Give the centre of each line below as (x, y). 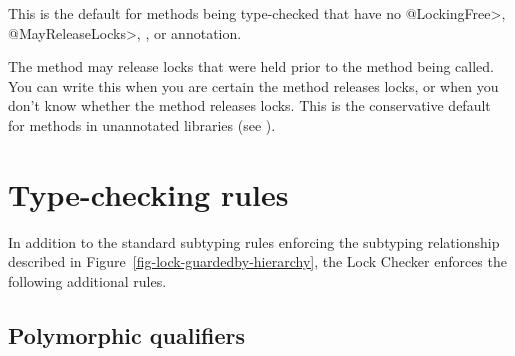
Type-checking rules (148, 193)
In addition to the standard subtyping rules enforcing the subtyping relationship (254, 241)
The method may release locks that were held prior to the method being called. (251, 66)
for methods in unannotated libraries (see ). (142, 124)
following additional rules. (87, 280)
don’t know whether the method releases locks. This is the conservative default (249, 105)
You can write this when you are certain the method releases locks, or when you (253, 85)
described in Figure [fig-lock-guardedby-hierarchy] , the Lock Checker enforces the (257, 261)
